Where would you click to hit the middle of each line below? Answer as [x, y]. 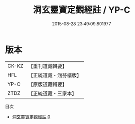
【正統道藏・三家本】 [52, 93]
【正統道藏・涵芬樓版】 [55, 75]
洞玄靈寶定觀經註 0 [31, 117]
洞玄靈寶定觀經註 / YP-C [82, 10]
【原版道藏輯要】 [47, 84]
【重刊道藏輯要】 [47, 66]
